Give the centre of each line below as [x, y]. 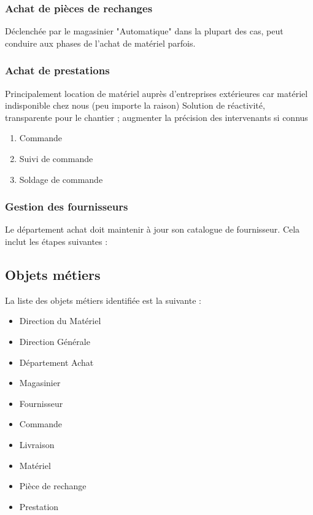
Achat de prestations [57, 70]
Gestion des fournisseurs [67, 207]
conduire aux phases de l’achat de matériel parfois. [100, 43]
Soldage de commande [61, 179]
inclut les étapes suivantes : [56, 241]
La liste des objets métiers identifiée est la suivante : [103, 300]
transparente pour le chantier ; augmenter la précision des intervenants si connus [156, 117]
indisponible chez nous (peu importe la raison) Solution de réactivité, [135, 105]
